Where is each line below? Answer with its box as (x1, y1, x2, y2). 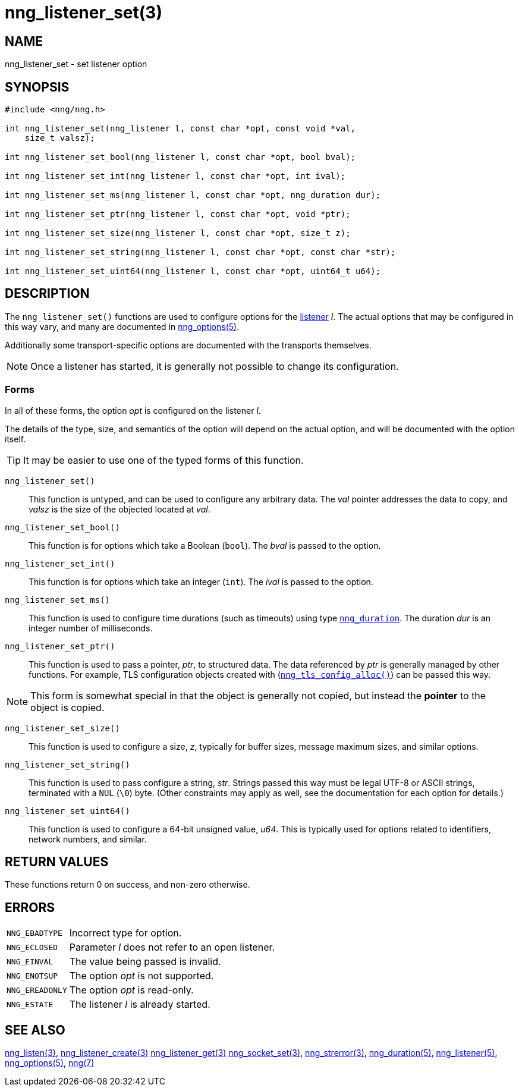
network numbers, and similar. (29, 834, 147, 844)
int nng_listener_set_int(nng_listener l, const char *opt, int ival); (5, 171, 346, 181)
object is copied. (30, 701, 105, 713)
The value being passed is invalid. (69, 955, 221, 968)
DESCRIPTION (5, 286, 90, 301)
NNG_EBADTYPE (7, 928, 62, 938)
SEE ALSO (5, 1022, 65, 1037)
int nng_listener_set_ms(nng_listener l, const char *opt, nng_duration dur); (5, 190, 381, 200)
